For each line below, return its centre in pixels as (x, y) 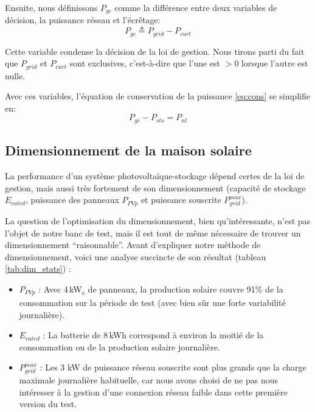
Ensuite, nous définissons (51, 7)
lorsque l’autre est (275, 63)
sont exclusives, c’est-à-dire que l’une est (145, 63)
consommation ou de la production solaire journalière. (119, 346)
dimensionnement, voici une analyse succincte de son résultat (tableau (135, 256)
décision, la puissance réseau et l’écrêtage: (83, 20)
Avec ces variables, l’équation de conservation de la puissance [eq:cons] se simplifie (157, 96)
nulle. (15, 75)
